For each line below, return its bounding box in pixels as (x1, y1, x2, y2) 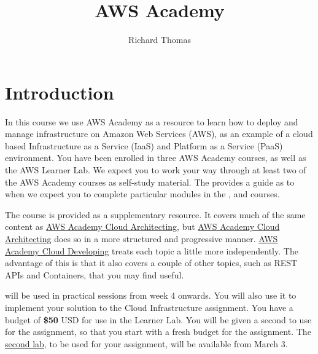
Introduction (5, 79, 114, 104)
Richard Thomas (128, 33, 191, 46)
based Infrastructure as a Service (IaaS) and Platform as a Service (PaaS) (5, 139, 283, 152)
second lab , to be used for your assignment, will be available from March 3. (5, 337, 288, 350)
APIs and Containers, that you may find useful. (5, 268, 184, 281)
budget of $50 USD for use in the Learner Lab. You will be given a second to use (5, 313, 312, 326)
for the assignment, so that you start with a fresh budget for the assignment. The (5, 325, 311, 338)
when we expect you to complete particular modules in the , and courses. (5, 187, 280, 200)
